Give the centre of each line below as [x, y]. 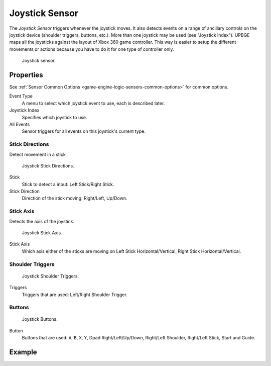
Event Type [21, 96]
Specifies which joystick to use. [54, 117]
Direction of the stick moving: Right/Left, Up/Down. [75, 198]
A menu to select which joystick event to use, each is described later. [93, 103]
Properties [26, 75]
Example [23, 352]
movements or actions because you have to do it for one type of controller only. [92, 49]
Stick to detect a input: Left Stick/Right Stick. [68, 184]
